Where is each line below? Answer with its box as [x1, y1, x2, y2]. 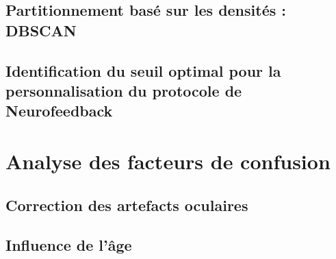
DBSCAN [5, 19, 77, 40]
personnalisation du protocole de [5, 79, 242, 101]
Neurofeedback [5, 100, 113, 121]
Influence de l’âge [5, 234, 132, 256]
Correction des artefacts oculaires [5, 194, 248, 215]
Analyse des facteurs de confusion [5, 147, 331, 175]
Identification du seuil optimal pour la [5, 60, 281, 81]
